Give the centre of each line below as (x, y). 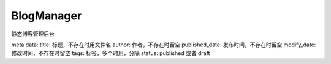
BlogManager (47, 16)
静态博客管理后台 (33, 34)
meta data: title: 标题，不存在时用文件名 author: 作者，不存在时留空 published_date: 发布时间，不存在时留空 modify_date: (164, 45)
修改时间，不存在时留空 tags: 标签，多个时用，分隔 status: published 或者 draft (111, 53)
